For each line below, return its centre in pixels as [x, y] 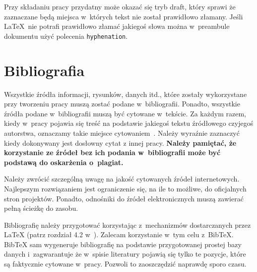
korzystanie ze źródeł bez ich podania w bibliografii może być [112, 152]
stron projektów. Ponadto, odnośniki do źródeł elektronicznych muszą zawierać [124, 198]
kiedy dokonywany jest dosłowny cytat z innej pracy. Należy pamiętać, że [120, 142]
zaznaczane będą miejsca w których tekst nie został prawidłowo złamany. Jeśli [124, 16]
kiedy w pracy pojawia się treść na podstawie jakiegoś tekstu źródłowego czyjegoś [129, 123]
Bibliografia [44, 70]
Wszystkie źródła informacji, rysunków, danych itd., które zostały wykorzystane [126, 94]
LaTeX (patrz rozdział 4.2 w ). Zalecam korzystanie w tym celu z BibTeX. [119, 234]
